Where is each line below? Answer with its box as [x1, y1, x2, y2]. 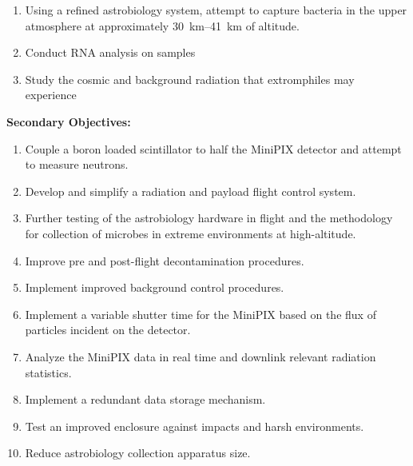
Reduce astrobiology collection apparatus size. [25, 444, 251, 461]
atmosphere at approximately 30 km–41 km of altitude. [25, 17, 300, 34]
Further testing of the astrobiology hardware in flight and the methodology [25, 209, 393, 226]
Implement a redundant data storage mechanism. [25, 391, 266, 408]
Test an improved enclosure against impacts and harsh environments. [25, 417, 364, 434]
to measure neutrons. [25, 156, 129, 173]
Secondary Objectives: [6, 113, 131, 129]
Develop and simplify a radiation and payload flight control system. [25, 182, 356, 199]
